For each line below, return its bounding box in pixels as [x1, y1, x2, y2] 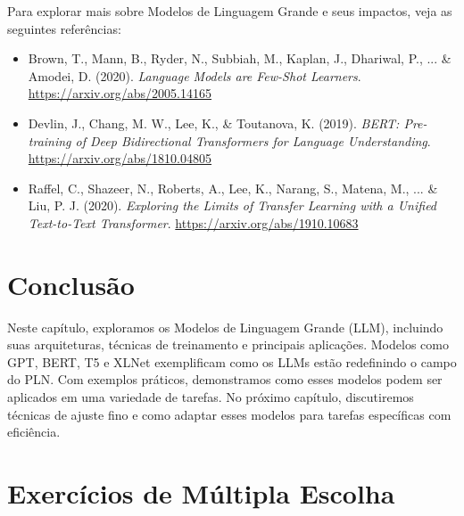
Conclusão [7, 266, 135, 302]
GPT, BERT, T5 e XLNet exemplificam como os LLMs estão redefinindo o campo [7, 352, 457, 371]
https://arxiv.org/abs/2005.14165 [28, 84, 212, 102]
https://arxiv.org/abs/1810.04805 [28, 149, 212, 168]
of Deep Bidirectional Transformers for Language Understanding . [75, 131, 431, 150]
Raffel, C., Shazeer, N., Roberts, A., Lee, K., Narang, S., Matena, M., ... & [28, 178, 438, 197]
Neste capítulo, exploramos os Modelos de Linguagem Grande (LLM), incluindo [7, 317, 443, 336]
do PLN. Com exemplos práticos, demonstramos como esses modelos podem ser [7, 370, 443, 389]
